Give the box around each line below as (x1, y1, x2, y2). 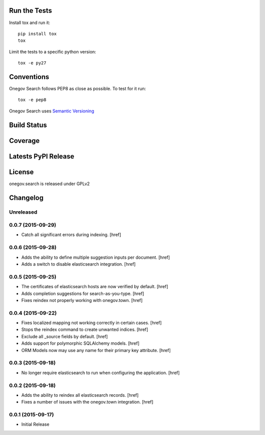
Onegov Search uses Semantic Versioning (9, 108, 94, 114)
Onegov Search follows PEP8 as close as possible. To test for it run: (9, 85, 146, 91)
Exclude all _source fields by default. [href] (21, 333, 108, 339)
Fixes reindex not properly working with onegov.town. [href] (21, 297, 143, 303)
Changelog (9, 193, 44, 202)
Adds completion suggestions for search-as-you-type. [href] (21, 290, 144, 297)
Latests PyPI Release (9, 152, 75, 161)
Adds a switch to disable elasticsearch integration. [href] (21, 261, 136, 267)
